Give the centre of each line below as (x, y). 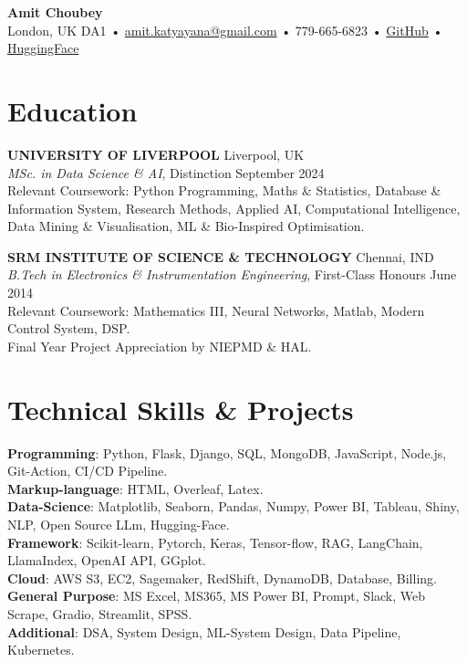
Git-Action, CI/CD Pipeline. (88, 471)
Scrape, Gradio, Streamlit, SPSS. (100, 613)
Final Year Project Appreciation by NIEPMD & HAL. (160, 346)
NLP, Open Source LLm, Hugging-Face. (119, 524)
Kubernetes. (41, 650)
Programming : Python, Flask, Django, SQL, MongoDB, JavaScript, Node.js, (227, 452)
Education (73, 110)
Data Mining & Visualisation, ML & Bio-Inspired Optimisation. (186, 226)
